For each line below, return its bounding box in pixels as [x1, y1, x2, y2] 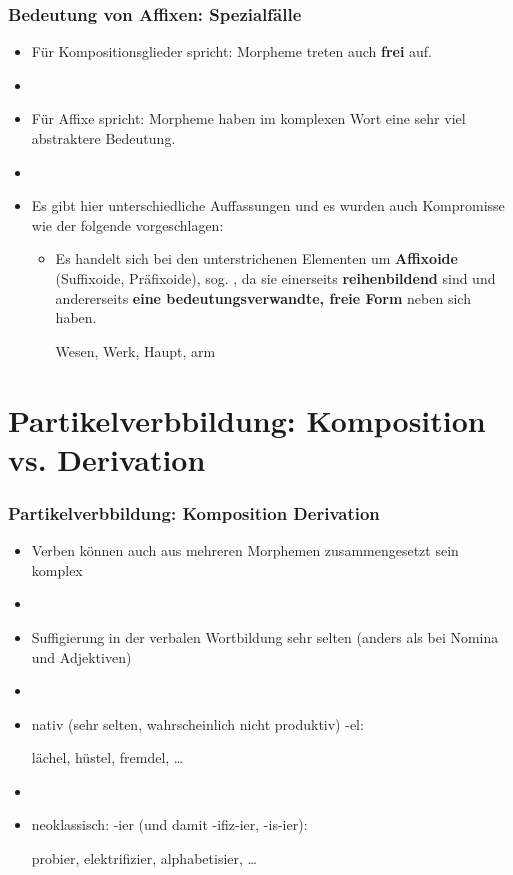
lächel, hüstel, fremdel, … [31, 747, 184, 768]
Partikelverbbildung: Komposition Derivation [8, 500, 380, 525]
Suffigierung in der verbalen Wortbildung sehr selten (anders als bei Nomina [31, 626, 499, 647]
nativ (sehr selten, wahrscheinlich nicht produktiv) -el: [31, 713, 364, 734]
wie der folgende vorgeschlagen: [31, 214, 224, 235]
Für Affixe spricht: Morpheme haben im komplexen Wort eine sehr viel [31, 108, 466, 129]
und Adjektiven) [31, 646, 132, 667]
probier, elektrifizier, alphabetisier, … [31, 848, 257, 869]
